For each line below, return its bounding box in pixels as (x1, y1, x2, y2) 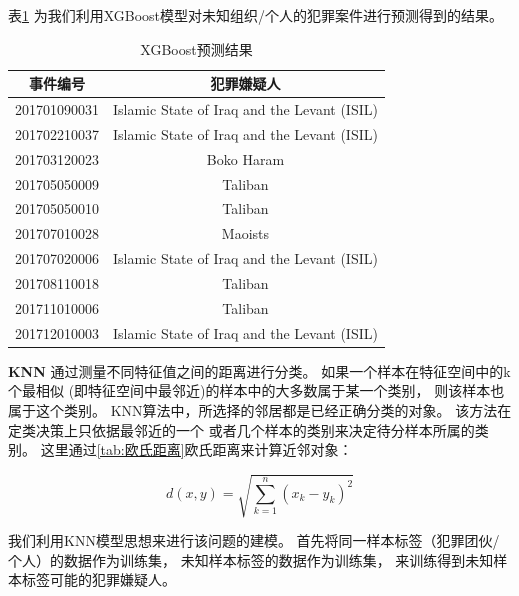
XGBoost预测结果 (140, 38, 253, 59)
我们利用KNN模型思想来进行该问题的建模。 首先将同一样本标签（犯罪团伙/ (8, 530, 500, 551)
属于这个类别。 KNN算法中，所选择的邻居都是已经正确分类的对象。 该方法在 (8, 399, 512, 420)
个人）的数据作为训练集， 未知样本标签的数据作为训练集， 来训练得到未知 (8, 549, 494, 570)
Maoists (221, 223, 270, 244)
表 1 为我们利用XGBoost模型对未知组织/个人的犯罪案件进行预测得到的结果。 (8, 5, 504, 25)
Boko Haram (206, 148, 285, 169)
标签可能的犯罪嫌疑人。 (21, 569, 176, 590)
